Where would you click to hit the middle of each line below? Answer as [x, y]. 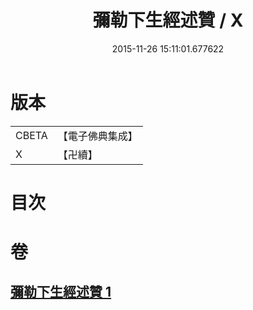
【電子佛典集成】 [97, 136]
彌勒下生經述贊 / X [168, 20]
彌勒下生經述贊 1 [61, 292]
